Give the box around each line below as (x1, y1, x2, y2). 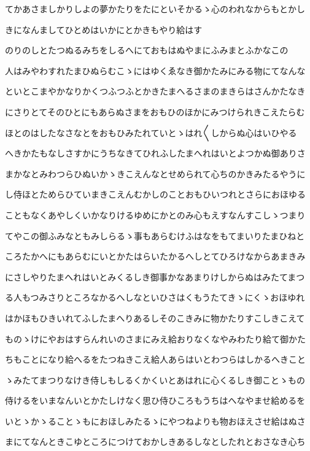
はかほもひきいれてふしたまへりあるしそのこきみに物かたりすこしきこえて (5, 311, 305, 324)
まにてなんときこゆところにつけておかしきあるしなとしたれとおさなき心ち (5, 435, 306, 448)
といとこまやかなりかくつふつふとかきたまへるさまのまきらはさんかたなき (5, 85, 306, 98)
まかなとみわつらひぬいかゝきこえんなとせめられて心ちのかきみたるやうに (5, 167, 306, 180)
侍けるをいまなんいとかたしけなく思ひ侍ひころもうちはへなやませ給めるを (5, 394, 306, 407)
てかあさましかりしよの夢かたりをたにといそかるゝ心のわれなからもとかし (5, 2, 306, 15)
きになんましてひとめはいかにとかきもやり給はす (5, 23, 203, 36)
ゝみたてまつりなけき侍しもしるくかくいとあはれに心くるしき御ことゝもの (5, 373, 306, 386)
